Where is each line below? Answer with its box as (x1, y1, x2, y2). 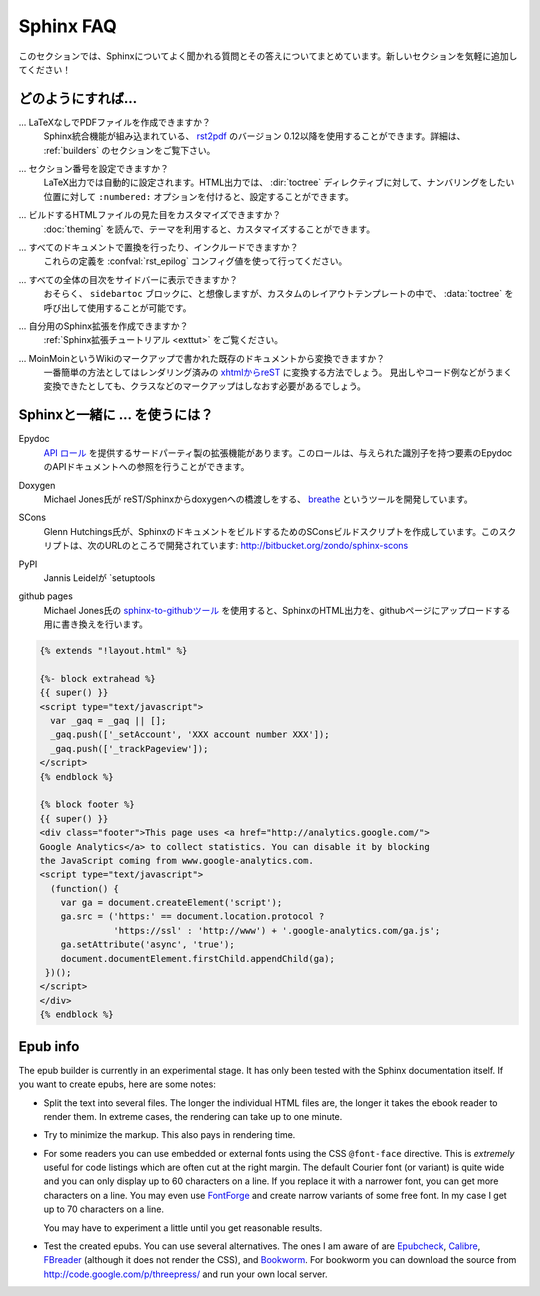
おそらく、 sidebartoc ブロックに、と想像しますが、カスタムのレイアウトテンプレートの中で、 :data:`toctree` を (43, 288, 514, 300)
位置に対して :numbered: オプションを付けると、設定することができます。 (43, 190, 354, 202)
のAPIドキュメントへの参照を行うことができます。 (43, 461, 250, 473)
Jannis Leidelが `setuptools (43, 571, 156, 584)
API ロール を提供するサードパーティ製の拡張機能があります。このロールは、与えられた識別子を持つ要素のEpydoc (43, 446, 513, 459)
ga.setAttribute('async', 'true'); (60, 939, 235, 950)
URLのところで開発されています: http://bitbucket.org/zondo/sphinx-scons (104, 540, 409, 552)
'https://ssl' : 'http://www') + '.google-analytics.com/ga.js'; (113, 925, 441, 936)
